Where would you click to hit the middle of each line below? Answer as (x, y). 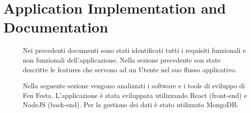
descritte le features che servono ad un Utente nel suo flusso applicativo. (130, 69)
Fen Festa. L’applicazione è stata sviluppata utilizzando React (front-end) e (135, 95)
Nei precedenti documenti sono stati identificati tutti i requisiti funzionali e (134, 50)
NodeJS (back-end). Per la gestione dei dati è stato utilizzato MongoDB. (131, 105)
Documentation (56, 27)
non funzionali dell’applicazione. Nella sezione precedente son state (122, 59)
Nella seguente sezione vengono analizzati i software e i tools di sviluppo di (134, 86)
